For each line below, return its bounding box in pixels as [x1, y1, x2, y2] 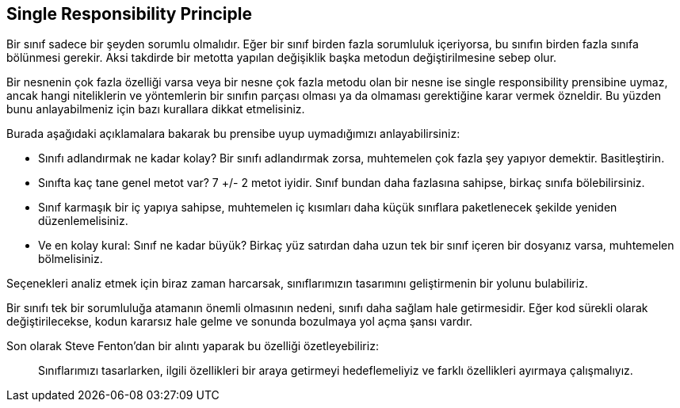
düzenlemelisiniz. [38, 214, 128, 228]
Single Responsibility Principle [6, 4, 252, 24]
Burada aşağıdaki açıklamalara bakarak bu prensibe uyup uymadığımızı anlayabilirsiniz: [6, 127, 460, 141]
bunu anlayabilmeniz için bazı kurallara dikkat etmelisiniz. [6, 102, 305, 116]
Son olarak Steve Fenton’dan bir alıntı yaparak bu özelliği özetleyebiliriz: [6, 339, 379, 353]
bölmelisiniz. [38, 252, 103, 266]
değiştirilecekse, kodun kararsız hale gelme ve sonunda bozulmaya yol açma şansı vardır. [6, 315, 473, 329]
